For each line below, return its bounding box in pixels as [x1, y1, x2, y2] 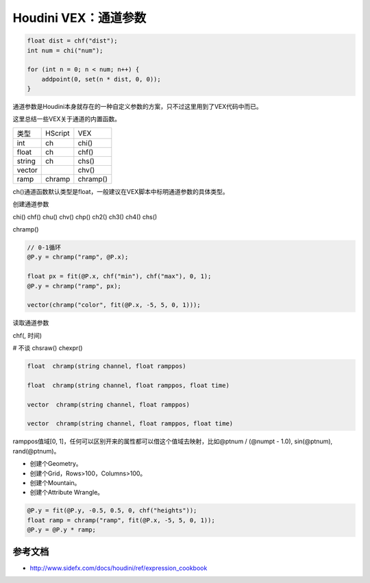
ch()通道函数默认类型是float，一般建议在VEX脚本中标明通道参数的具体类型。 [12, 187, 229, 195]
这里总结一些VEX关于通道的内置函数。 [12, 115, 121, 123]
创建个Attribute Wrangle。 [29, 488, 104, 497]
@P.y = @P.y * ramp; [27, 526, 96, 534]
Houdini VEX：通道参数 [12, 10, 147, 25]
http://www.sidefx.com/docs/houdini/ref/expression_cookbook [29, 564, 208, 572]
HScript [45, 128, 70, 138]
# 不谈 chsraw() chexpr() [12, 344, 83, 352]
